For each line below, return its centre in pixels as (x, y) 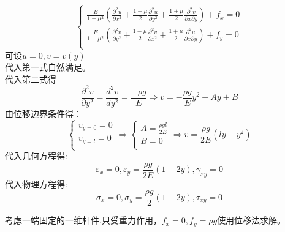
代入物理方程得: (36, 183)
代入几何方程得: (36, 156)
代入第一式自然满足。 (48, 67)
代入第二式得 (31, 79)
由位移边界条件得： (44, 113)
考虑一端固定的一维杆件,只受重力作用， (83, 220)
